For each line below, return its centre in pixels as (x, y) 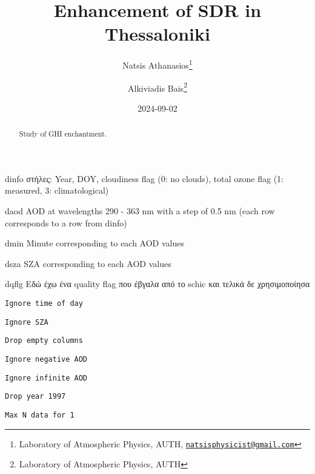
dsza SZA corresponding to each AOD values (88, 263)
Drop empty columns (44, 341)
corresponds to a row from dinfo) (66, 222)
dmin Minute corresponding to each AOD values (94, 243)
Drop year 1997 (35, 397)
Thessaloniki (157, 34)
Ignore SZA (27, 322)
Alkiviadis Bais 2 (157, 87)
